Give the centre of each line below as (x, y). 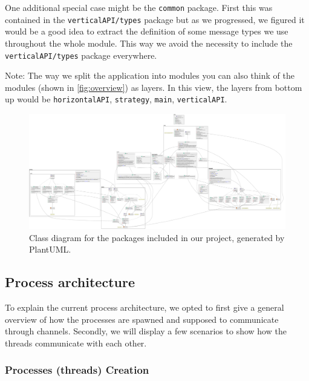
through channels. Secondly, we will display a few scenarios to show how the (146, 331)
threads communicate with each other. (76, 343)
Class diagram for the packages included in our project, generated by (157, 237)
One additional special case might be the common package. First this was (139, 7)
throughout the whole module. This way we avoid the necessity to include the (149, 43)
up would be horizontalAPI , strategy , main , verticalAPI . (116, 99)
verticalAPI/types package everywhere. (81, 55)
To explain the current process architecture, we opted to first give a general (145, 307)
